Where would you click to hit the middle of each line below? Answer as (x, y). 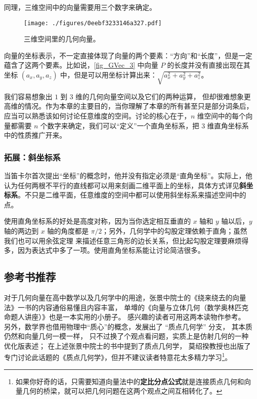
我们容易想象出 (28, 96)
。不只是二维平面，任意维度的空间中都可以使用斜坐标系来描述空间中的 (132, 195)
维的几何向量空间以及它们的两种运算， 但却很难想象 (160, 96)
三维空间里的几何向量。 (62, 39)
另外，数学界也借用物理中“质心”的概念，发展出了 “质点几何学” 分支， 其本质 (128, 326)
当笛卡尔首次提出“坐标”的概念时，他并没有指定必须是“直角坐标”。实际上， (125, 175)
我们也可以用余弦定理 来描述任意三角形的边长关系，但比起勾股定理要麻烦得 (126, 240)
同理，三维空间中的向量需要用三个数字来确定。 (80, 7)
